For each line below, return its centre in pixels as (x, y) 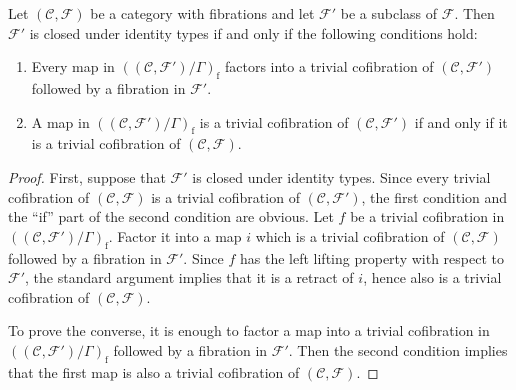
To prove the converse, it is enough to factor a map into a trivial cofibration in (249, 330)
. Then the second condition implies (398, 349)
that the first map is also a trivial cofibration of (154, 371)
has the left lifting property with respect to (372, 257)
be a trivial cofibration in (427, 216)
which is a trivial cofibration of (350, 235)
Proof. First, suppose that (87, 176)
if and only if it (461, 121)
